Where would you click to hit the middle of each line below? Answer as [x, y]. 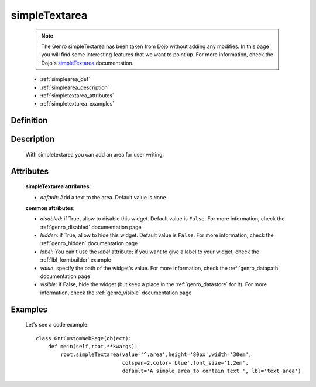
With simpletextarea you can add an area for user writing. [95, 154]
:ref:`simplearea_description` [75, 87]
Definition [29, 120]
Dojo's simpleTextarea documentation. [87, 63]
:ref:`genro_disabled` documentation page [91, 227]
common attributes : [50, 208]
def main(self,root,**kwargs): [93, 346]
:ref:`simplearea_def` [65, 79]
